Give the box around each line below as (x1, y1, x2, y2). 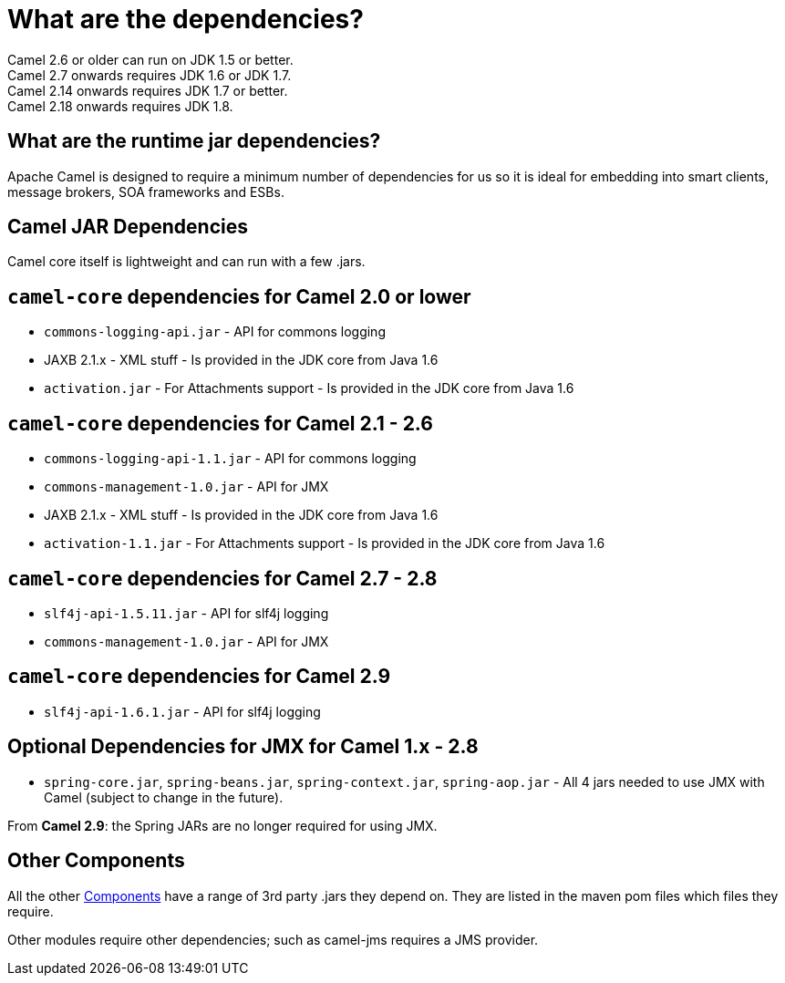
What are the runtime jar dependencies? (7, 129, 381, 153)
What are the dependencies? (7, 4, 364, 35)
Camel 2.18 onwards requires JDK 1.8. (7, 98, 233, 114)
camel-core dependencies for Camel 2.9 (7, 665, 391, 688)
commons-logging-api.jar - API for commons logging (44, 324, 386, 340)
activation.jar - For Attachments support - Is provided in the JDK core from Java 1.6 (44, 380, 574, 397)
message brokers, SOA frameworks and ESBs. (7, 183, 284, 200)
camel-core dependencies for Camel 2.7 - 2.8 (7, 566, 438, 590)
